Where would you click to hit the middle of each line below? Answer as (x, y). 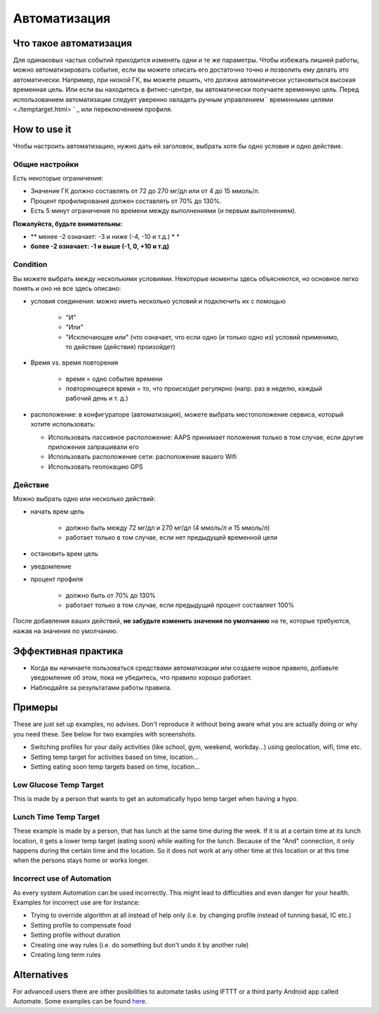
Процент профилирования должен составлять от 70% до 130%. (126, 201)
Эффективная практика (68, 651)
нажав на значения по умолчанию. (66, 631)
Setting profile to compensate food (81, 925)
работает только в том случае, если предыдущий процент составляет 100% (180, 605)
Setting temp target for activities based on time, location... (114, 757)
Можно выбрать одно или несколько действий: (84, 498)
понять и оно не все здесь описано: (67, 288)
